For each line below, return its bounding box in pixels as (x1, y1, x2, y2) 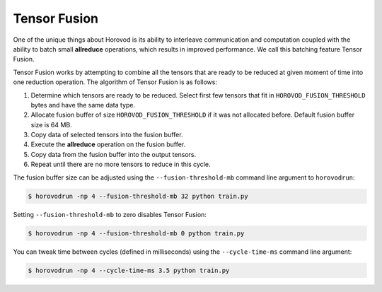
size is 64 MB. (30, 120, 72, 129)
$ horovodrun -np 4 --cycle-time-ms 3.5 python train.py (28, 266, 230, 274)
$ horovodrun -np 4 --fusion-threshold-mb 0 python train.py (28, 229, 245, 237)
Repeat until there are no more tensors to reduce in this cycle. (30, 160, 211, 169)
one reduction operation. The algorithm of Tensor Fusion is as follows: (13, 78, 217, 86)
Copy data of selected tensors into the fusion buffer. (30, 131, 183, 139)
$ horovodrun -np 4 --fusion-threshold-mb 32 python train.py (28, 192, 248, 200)
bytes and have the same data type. (30, 100, 136, 109)
